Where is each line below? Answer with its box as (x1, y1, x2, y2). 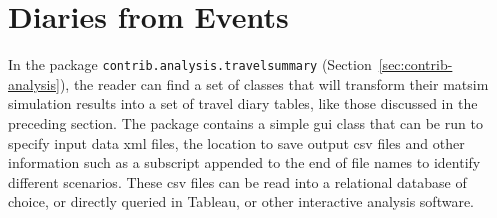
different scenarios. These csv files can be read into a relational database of (8, 171, 467, 192)
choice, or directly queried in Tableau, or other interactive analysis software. (8, 191, 475, 212)
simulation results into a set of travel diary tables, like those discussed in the (8, 93, 478, 114)
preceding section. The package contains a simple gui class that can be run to (8, 112, 483, 133)
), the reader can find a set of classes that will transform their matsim (59, 73, 489, 94)
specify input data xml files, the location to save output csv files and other (8, 132, 465, 153)
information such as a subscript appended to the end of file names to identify (8, 152, 481, 173)
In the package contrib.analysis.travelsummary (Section (8, 54, 372, 75)
